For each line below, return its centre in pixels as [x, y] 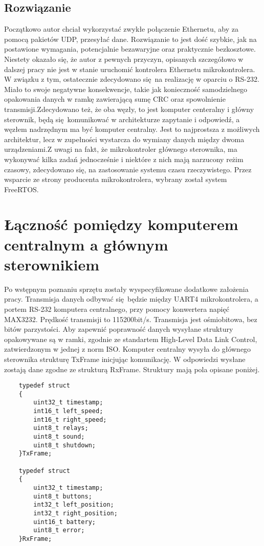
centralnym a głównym [86, 244]
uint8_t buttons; [63, 496]
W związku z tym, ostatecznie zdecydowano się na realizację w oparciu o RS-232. [132, 79]
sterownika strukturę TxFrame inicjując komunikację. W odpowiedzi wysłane [125, 359]
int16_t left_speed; [68, 411]
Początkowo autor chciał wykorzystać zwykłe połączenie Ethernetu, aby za [121, 29]
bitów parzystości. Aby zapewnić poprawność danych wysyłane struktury [119, 329]
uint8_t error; [59, 530]
